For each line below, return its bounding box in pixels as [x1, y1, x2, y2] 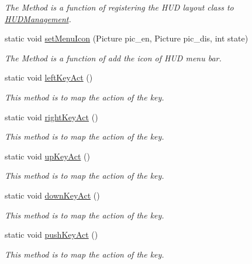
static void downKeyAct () [5, 189, 100, 201]
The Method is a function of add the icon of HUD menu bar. [5, 51, 222, 64]
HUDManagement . [5, 12, 71, 25]
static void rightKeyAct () [5, 110, 98, 123]
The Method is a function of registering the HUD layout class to [5, 1, 234, 13]
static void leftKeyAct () [5, 71, 93, 84]
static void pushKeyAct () [5, 228, 98, 241]
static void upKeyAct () [5, 150, 90, 162]
